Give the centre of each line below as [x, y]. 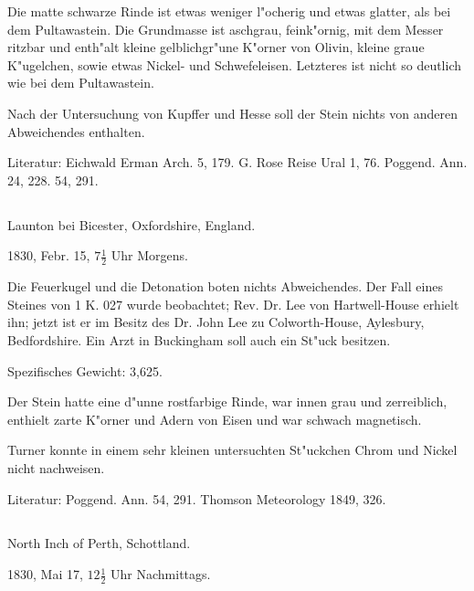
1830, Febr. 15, [49, 255]
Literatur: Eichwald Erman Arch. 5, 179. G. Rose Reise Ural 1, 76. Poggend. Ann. [237, 162]
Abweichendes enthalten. [76, 131]
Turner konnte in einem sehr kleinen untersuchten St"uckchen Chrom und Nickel [232, 450]
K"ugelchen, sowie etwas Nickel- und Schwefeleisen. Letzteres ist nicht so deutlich [234, 64]
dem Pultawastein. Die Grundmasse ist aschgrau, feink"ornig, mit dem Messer [226, 29]
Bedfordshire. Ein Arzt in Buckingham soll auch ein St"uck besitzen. [199, 339]
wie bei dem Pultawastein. [81, 83]
